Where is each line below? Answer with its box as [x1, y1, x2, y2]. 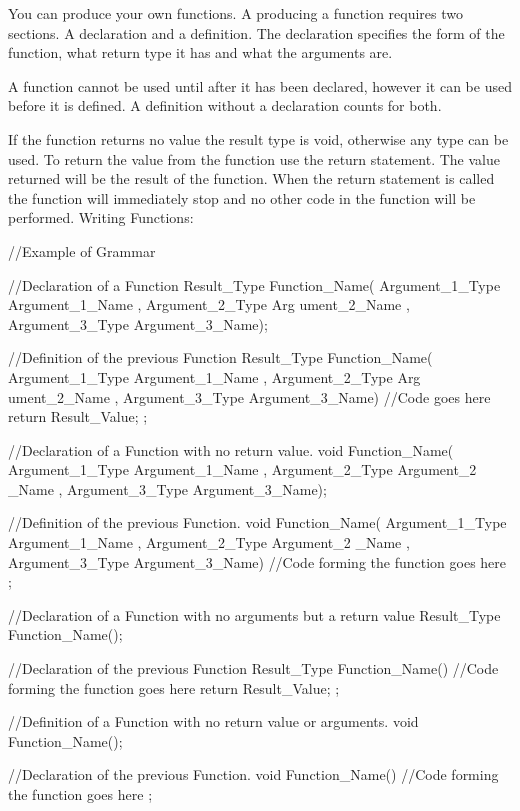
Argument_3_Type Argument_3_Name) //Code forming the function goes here [8, 551, 507, 572]
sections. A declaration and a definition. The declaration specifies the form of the [8, 22, 505, 43]
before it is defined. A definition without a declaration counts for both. [8, 95, 442, 116]
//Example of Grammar [8, 240, 156, 261]
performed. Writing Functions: [8, 207, 194, 228]
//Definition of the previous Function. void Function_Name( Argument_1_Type [8, 512, 507, 533]
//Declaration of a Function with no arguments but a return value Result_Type [8, 604, 501, 625]
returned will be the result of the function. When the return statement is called [8, 168, 495, 189]
